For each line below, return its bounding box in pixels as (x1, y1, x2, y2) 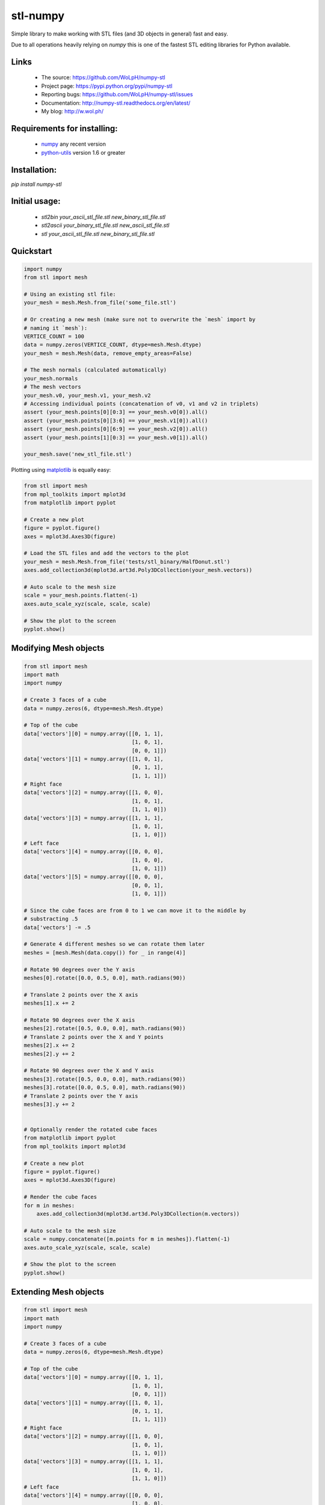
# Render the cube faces (23, 1194, 97, 1200)
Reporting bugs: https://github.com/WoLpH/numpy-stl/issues (41, 91, 193, 98)
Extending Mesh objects (11, 1287, 105, 1297)
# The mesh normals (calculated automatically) (23, 367, 167, 373)
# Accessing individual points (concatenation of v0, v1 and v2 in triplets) (23, 400, 259, 408)
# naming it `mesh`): (23, 324, 88, 331)
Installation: (11, 164, 57, 175)
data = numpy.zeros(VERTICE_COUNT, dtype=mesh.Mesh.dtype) (23, 341, 202, 349)
